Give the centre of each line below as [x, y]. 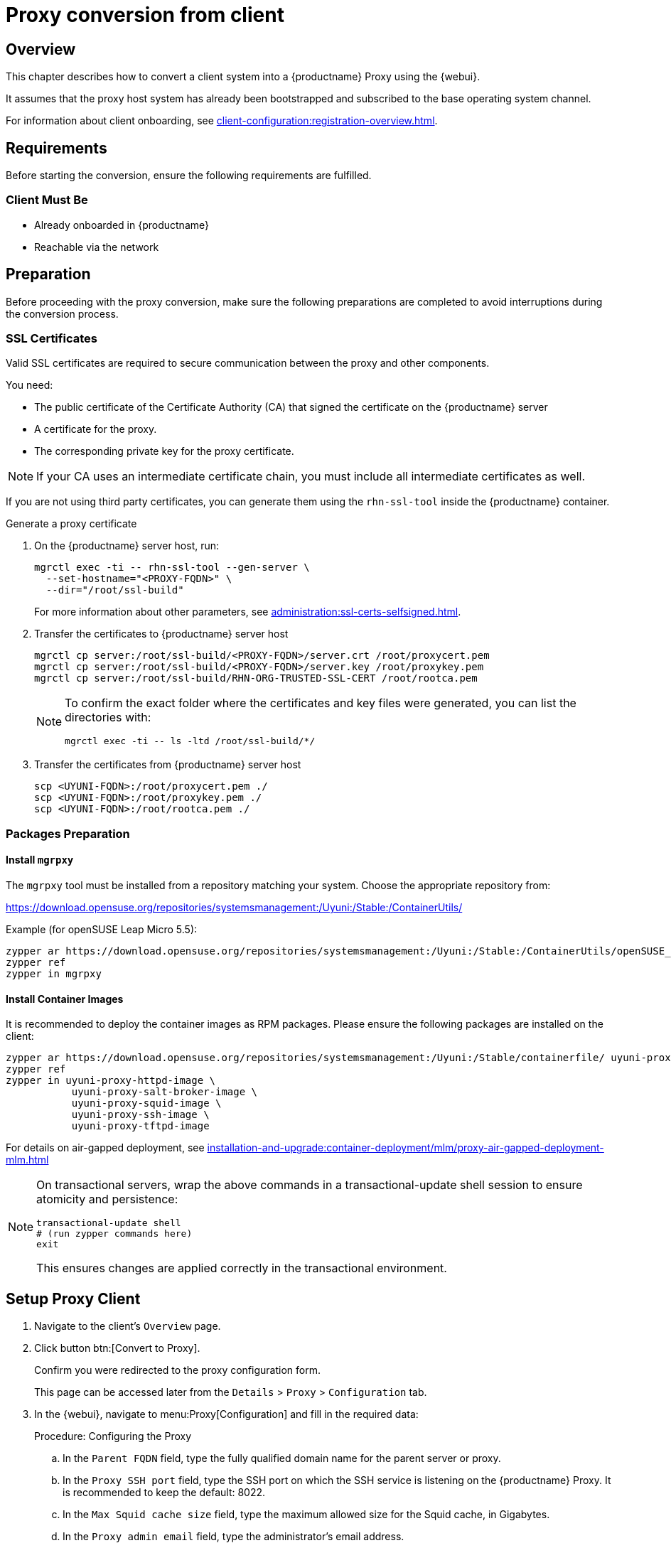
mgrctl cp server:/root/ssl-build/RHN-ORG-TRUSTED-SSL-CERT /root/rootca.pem [256, 678]
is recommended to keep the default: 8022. [164, 1493]
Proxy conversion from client [145, 15]
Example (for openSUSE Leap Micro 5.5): [102, 929]
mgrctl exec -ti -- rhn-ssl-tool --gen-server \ [172, 568]
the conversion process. [62, 313]
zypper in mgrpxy [54, 973]
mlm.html [27, 1160]
